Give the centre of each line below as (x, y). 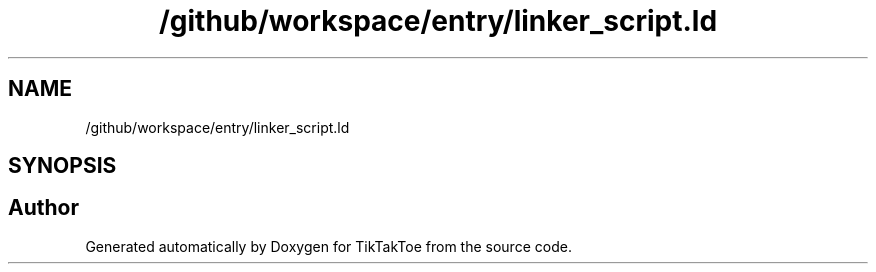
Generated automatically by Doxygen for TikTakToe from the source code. (328, 246)
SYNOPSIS (62, 166)
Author (43, 208)
